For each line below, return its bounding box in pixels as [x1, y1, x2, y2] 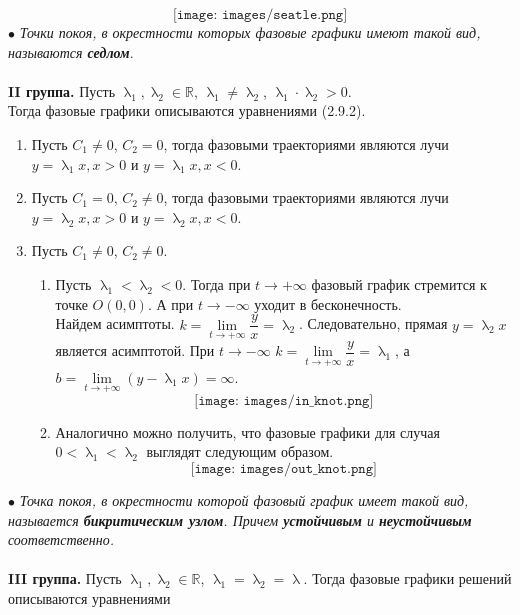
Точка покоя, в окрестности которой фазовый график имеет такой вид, [19, 489, 469, 510]
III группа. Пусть [8, 568, 122, 589]
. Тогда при [182, 273, 251, 294]
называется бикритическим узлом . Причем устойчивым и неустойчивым [8, 509, 472, 530]
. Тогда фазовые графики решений [303, 568, 512, 589]
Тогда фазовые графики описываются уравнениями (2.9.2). [8, 100, 366, 121]
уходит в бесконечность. [254, 293, 402, 314]
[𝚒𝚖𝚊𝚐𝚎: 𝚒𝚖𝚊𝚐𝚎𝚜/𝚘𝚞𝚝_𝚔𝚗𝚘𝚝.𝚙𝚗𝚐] [190, 461, 377, 476]
